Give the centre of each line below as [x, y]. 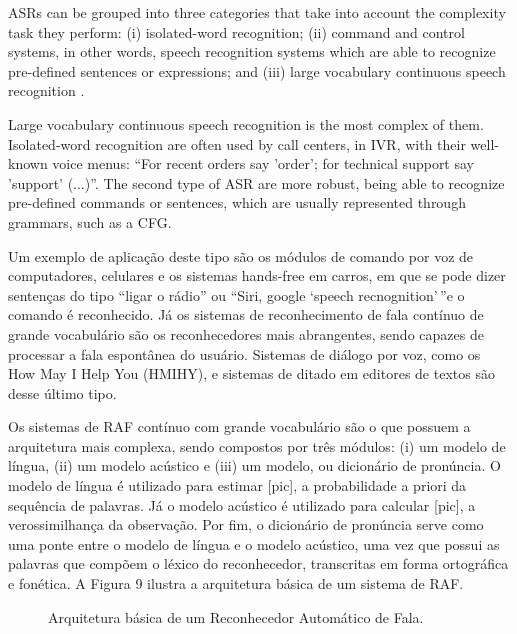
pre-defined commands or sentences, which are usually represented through [237, 202]
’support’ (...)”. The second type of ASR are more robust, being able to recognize [256, 182]
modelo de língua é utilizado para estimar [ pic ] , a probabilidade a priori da [237, 485]
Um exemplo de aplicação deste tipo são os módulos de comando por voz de [241, 255]
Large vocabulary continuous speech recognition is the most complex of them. [246, 123]
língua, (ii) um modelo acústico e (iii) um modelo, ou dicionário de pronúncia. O [254, 465]
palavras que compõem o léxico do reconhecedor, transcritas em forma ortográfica [258, 563]
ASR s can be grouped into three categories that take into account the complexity [257, 12]
